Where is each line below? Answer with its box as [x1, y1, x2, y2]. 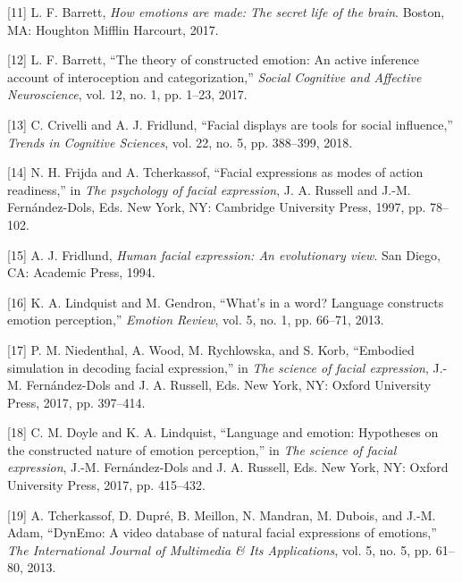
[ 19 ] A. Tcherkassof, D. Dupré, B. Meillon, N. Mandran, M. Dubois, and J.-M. [7, 505, 436, 524]
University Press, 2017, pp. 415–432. [7, 476, 206, 494]
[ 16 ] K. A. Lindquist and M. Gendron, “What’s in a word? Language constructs [7, 292, 444, 311]
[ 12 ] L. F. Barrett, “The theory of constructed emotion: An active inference [7, 50, 419, 69]
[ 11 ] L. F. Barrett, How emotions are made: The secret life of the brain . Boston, [7, 3, 445, 21]
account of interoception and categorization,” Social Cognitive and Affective [7, 67, 422, 86]
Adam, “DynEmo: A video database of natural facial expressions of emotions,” [7, 523, 437, 542]
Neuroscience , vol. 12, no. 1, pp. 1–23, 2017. [7, 85, 248, 104]
